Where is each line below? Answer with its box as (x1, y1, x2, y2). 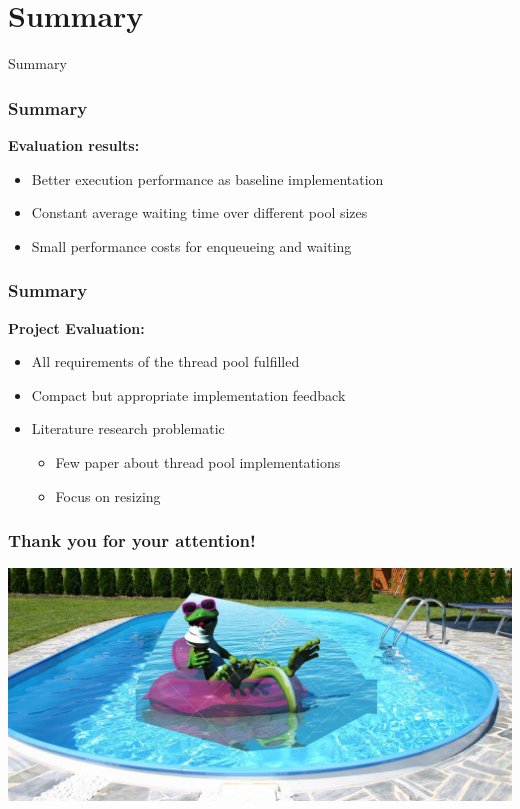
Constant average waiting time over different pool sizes (31, 202, 368, 223)
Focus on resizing (55, 485, 161, 506)
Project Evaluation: (8, 317, 145, 338)
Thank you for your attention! (8, 528, 256, 553)
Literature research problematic (31, 418, 225, 439)
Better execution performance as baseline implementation (31, 168, 384, 189)
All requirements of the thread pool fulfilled (31, 351, 300, 372)
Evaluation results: (8, 134, 140, 155)
